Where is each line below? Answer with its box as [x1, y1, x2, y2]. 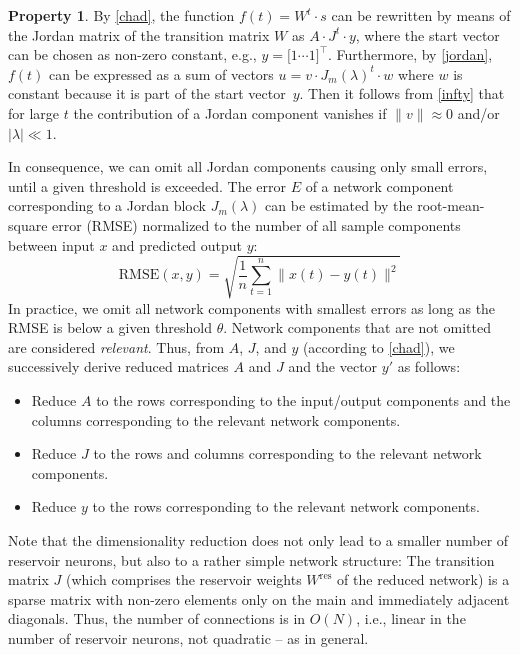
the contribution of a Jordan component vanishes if [73, 102, 387, 123]
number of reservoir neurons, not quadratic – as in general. [8, 627, 369, 648]
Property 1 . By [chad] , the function [8, 5, 235, 25]
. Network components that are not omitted [223, 317, 491, 338]
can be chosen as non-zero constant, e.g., [8, 44, 257, 65]
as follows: [397, 356, 461, 377]
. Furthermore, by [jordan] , [328, 44, 493, 65]
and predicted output [112, 234, 243, 255]
